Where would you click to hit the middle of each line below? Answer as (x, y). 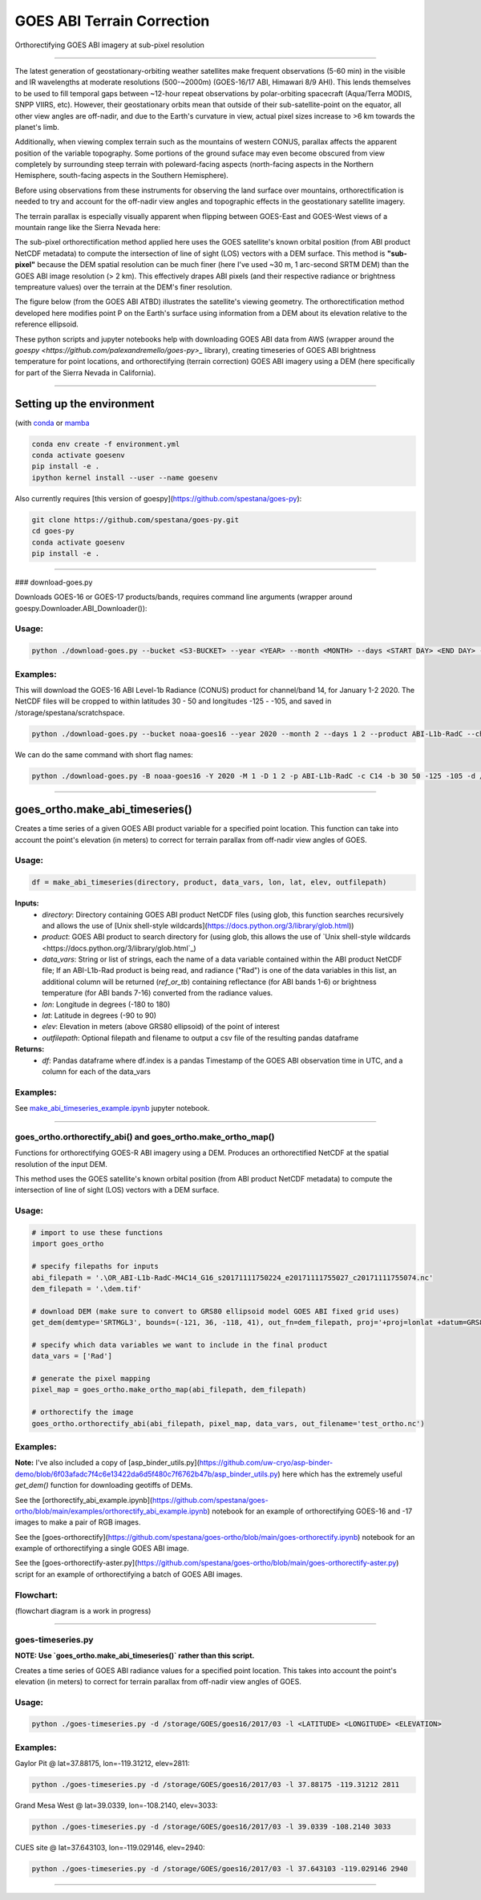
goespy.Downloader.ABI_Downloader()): (81, 608)
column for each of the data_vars (97, 1072)
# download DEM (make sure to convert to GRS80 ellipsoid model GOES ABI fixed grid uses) (216, 1311)
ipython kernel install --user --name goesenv (125, 478)
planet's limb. (37, 127)
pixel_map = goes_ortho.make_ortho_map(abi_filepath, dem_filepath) (169, 1390)
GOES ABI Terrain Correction (112, 21)
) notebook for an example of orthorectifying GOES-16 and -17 (310, 1511)
